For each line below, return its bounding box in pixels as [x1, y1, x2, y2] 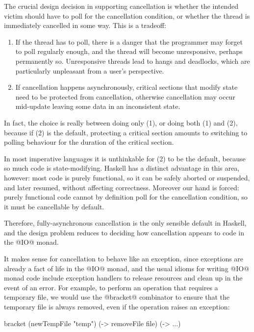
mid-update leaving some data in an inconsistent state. [15, 101, 180, 111]
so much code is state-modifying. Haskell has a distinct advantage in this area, [4, 163, 240, 173]
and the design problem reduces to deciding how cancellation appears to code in [4, 227, 244, 237]
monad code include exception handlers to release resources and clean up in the [4, 273, 243, 283]
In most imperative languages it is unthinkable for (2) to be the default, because [4, 153, 246, 163]
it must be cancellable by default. [4, 201, 104, 211]
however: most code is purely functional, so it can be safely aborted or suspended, [4, 172, 250, 182]
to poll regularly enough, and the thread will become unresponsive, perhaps [15, 46, 243, 56]
